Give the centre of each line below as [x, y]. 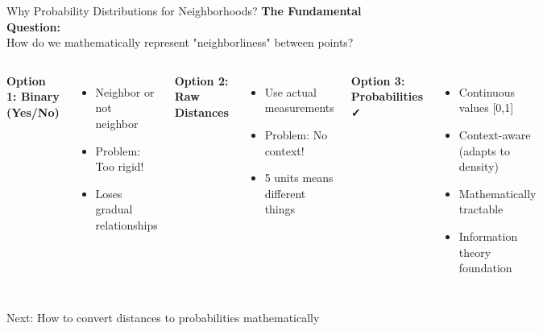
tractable [481, 209]
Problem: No [296, 134]
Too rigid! [120, 166]
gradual [114, 209]
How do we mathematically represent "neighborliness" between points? [180, 42]
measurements [299, 108]
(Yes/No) [33, 112]
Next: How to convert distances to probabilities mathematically [163, 317]
